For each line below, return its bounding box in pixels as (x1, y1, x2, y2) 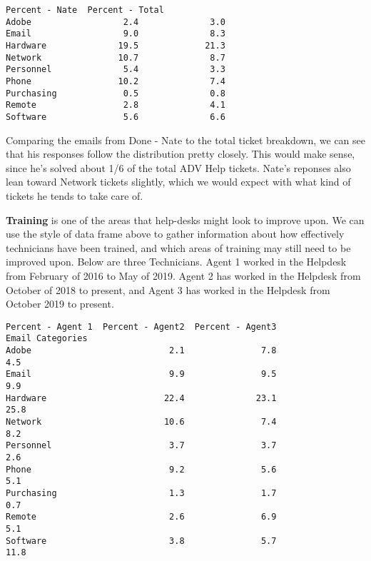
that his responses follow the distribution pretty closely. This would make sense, (6, 146, 355, 161)
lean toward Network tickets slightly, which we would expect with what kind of (6, 174, 351, 189)
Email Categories (6, 333, 88, 344)
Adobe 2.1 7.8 (6, 345, 277, 355)
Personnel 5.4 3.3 (6, 64, 225, 75)
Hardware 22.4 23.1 (6, 393, 277, 403)
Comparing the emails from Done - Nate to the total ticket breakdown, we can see (6, 132, 365, 147)
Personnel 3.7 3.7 (6, 440, 277, 451)
